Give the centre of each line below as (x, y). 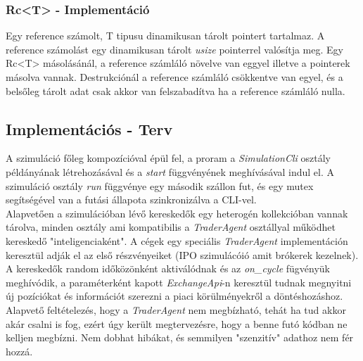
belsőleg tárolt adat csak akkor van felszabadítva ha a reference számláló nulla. (176, 90)
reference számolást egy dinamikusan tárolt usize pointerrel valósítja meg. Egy (174, 49)
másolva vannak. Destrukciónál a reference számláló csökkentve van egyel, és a (174, 77)
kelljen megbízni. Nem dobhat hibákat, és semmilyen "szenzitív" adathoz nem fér (180, 337)
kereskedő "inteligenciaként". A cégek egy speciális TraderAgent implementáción (177, 240)
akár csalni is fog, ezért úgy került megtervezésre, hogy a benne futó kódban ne (177, 323)
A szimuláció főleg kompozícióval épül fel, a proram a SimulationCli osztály (168, 158)
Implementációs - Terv (89, 128)
